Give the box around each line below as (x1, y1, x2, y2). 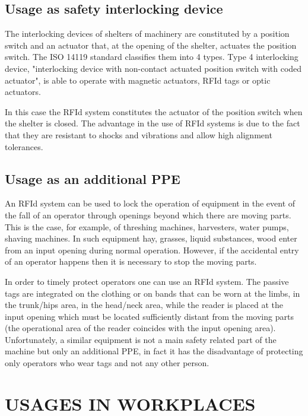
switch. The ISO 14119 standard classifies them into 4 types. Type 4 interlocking (5, 50, 299, 63)
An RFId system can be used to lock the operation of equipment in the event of (5, 197, 296, 209)
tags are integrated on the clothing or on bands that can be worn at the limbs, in (5, 287, 300, 299)
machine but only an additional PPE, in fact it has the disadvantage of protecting (5, 345, 303, 357)
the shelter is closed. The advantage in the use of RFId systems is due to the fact (5, 117, 300, 129)
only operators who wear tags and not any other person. (5, 357, 209, 369)
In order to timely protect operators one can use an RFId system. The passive (5, 275, 289, 287)
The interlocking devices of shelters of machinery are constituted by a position (5, 27, 290, 40)
